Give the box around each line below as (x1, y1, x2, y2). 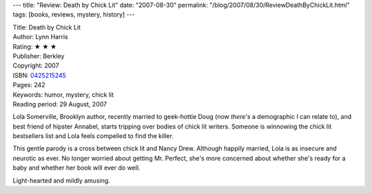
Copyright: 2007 (12, 62, 59, 70)
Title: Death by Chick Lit (12, 23, 81, 31)
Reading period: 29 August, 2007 (12, 100, 107, 108)
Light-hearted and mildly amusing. (12, 176, 110, 185)
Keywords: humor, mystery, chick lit (12, 90, 114, 99)
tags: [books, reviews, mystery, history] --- (12, 10, 136, 19)
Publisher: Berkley (12, 52, 65, 60)
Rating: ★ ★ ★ (12, 42, 57, 51)
